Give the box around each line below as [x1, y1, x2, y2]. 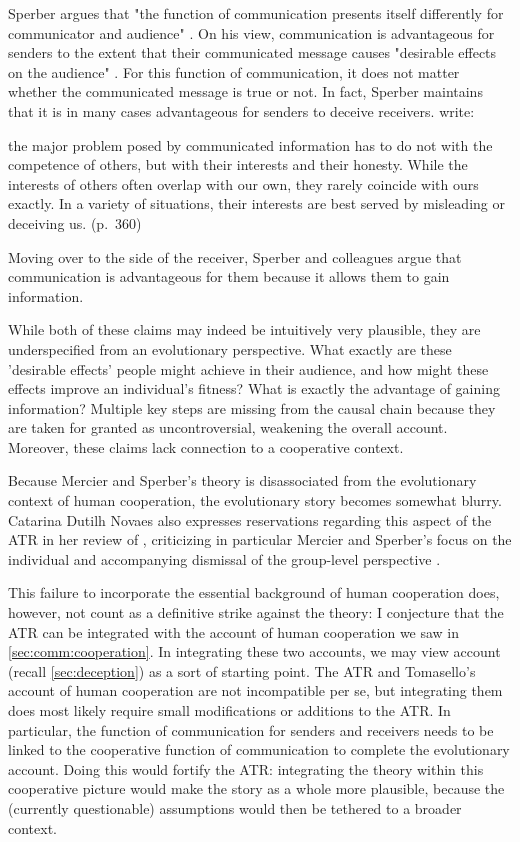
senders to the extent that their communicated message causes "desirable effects [8, 42, 497, 63]
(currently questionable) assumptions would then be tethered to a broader [8, 797, 462, 818]
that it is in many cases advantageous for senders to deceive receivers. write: [8, 100, 475, 121]
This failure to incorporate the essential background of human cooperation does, [8, 582, 500, 603]
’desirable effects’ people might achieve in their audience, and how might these [8, 358, 489, 379]
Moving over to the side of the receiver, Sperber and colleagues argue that [8, 246, 462, 267]
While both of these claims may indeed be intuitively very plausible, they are [8, 319, 481, 340]
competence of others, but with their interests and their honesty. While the [8, 154, 468, 175]
